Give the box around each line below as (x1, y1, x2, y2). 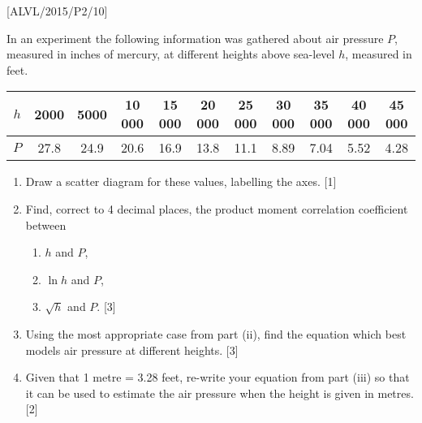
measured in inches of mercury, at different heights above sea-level (6, 45, 335, 63)
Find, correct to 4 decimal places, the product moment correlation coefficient (25, 200, 408, 217)
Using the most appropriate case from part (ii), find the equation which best (25, 325, 407, 342)
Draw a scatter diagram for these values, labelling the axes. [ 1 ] (25, 173, 337, 190)
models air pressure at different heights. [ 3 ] (25, 341, 239, 358)
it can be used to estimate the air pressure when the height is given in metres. (25, 384, 414, 401)
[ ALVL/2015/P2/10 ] (6, 2, 108, 19)
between (25, 216, 67, 233)
